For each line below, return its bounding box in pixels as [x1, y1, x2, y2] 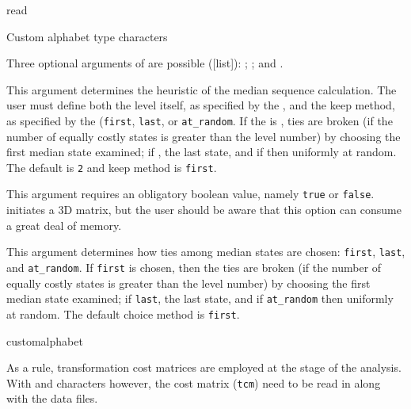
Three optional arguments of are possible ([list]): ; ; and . [6, 55, 284, 71]
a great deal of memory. [6, 216, 122, 233]
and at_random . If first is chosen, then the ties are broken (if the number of [6, 258, 382, 275]
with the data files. [6, 390, 98, 407]
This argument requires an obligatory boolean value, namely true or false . [6, 185, 375, 202]
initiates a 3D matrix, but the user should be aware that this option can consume [6, 201, 401, 218]
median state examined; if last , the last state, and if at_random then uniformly [6, 290, 394, 307]
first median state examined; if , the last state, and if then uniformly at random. [6, 143, 397, 160]
